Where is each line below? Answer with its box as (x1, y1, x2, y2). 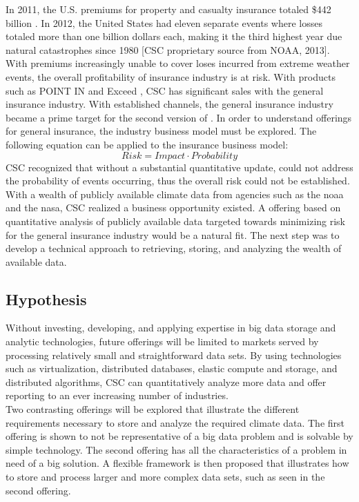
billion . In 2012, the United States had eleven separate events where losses (6, 15, 323, 30)
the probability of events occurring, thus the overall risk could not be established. (6, 173, 350, 188)
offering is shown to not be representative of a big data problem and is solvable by (6, 429, 353, 443)
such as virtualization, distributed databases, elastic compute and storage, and (6, 361, 338, 376)
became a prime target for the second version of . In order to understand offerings (6, 110, 352, 124)
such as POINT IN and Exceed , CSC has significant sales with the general (6, 83, 324, 97)
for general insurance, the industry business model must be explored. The (6, 124, 317, 138)
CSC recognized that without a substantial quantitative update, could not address (6, 160, 353, 174)
